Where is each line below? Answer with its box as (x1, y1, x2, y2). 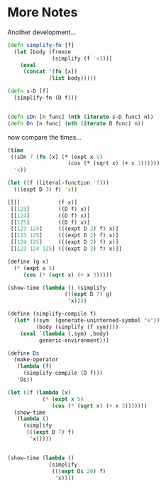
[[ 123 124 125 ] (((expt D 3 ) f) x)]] (10, 245, 122, 253)
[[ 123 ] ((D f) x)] (10, 205, 91, 212)
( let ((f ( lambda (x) (7, 389, 72, 396)
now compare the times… (7, 133, 82, 141)
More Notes (7, 4, 78, 21)
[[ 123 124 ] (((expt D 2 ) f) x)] (10, 225, 119, 232)
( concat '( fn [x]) (23, 68, 78, 76)
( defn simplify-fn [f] (7, 41, 74, 48)
